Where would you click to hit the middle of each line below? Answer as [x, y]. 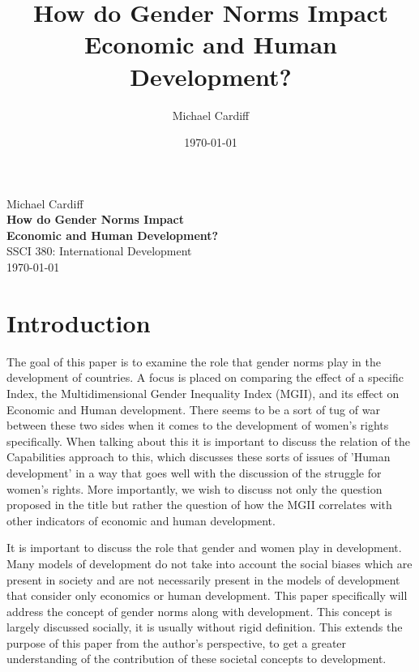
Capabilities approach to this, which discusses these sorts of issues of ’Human [199, 457]
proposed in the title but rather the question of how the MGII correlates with [199, 505]
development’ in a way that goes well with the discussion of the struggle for [194, 472]
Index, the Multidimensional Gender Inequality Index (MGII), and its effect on [203, 393]
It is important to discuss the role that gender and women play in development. [204, 548]
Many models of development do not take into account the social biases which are [209, 563]
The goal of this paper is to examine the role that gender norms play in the [194, 361]
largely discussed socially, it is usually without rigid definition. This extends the [205, 627]
